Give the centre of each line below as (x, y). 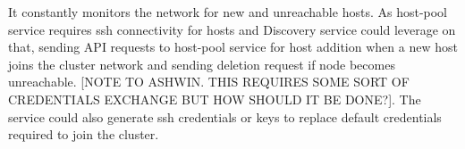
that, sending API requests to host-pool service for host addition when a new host (233, 47)
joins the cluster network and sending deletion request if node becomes (202, 64)
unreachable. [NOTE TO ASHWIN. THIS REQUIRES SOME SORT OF (209, 82)
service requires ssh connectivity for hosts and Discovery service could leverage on (232, 29)
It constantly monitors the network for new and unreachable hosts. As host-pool (228, 12)
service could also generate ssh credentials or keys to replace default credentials (225, 116)
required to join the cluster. (84, 134)
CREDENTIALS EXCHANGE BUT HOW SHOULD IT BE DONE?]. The (215, 99)
